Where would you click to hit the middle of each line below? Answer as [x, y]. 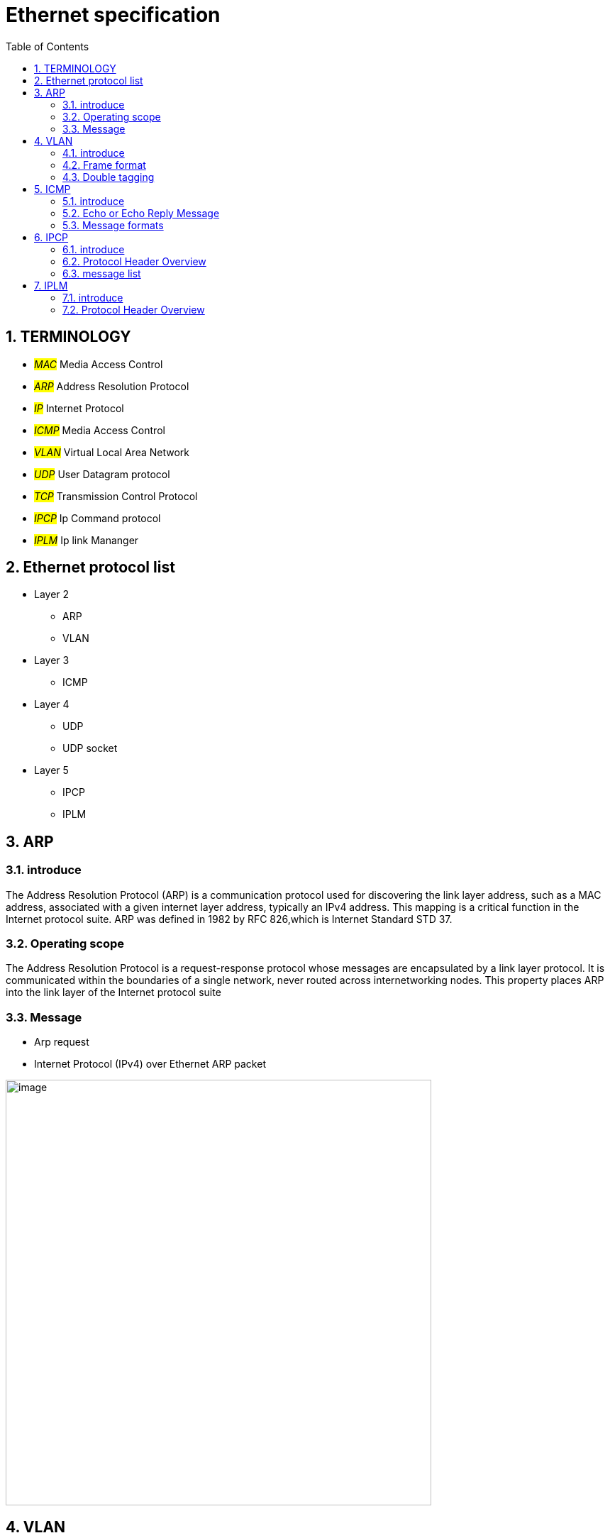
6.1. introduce [94, 249]
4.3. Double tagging [109, 177]
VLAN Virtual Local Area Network [112, 452]
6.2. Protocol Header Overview [134, 261]
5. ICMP [52, 189]
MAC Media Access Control [99, 364]
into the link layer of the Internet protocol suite [113, 992]
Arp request [62, 1042]
